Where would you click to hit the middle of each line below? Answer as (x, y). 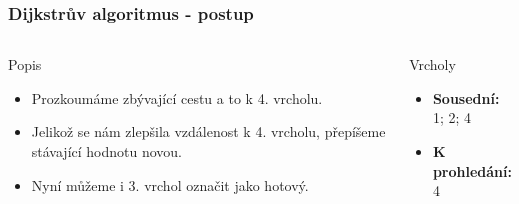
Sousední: (466, 97)
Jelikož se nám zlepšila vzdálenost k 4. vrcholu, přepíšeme (208, 131)
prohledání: (472, 170)
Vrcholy (432, 64)
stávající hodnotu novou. (107, 151)
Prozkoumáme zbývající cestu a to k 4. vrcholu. (177, 97)
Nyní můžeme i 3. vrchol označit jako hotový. (170, 184)
